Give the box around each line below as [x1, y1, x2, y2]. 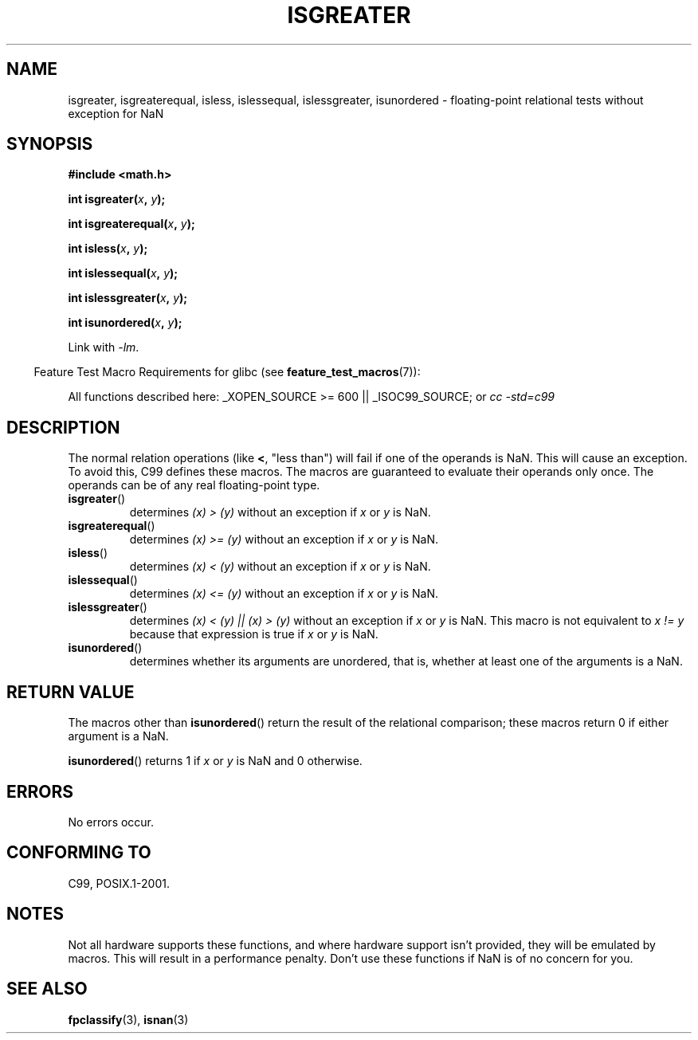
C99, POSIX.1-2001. [68, 876, 170, 890]
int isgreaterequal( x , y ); [68, 217, 195, 231]
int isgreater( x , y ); [68, 192, 166, 206]
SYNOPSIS [6, 134, 93, 155]
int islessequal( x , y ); [68, 266, 178, 281]
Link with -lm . [68, 340, 139, 355]
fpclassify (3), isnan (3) [68, 1012, 189, 1026]
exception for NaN [68, 106, 164, 120]
